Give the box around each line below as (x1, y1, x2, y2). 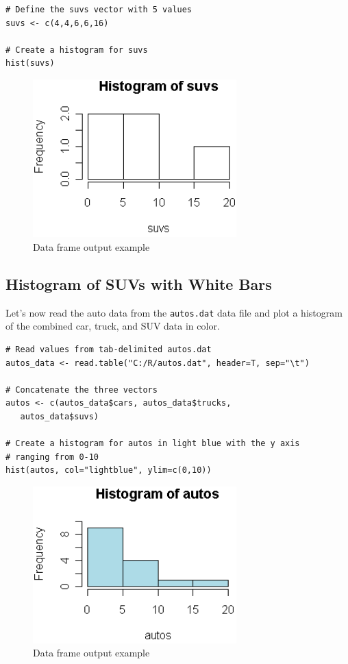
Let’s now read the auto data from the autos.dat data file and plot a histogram (5, 305, 343, 319)
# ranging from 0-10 (5, 452, 99, 462)
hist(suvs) (5, 58, 55, 69)
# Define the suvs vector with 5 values (5, 5, 192, 14)
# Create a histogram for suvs (5, 45, 148, 55)
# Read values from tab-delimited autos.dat (5, 344, 212, 354)
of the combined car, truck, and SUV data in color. (5, 319, 220, 333)
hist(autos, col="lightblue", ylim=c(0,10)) (5, 465, 212, 476)
